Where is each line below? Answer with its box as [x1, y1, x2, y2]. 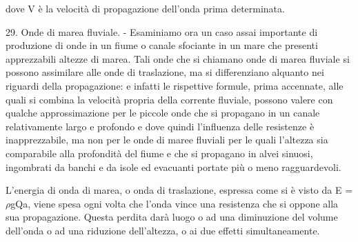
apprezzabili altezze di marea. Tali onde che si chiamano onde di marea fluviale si [6, 51, 350, 65]
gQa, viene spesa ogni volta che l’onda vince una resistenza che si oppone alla [10, 196, 339, 210]
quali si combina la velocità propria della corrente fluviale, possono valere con [6, 92, 333, 106]
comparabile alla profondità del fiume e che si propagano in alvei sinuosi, [6, 145, 313, 160]
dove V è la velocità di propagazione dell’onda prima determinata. [6, 1, 285, 15]
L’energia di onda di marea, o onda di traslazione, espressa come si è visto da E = [6, 183, 353, 197]
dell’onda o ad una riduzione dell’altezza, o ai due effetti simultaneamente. [6, 223, 320, 237]
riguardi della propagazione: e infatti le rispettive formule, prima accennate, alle [6, 78, 344, 92]
